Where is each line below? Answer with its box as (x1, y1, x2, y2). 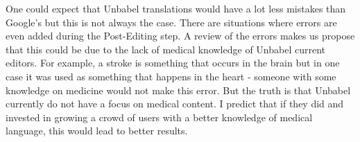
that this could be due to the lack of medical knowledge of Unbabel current (6, 42, 325, 56)
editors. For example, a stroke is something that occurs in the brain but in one (6, 55, 340, 70)
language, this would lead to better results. (6, 123, 188, 138)
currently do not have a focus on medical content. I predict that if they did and (6, 96, 344, 111)
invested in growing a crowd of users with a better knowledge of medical (6, 109, 313, 124)
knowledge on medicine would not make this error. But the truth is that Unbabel (6, 82, 351, 97)
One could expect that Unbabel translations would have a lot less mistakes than (6, 1, 346, 15)
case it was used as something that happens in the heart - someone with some (6, 69, 336, 83)
